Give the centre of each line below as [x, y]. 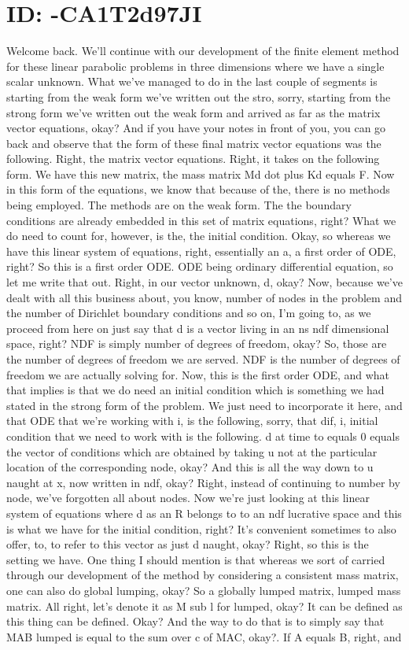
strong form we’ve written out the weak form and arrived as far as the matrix [193, 112]
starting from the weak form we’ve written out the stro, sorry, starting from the [199, 96]
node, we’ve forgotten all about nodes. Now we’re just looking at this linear [188, 498]
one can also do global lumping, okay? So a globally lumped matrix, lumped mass [204, 590]
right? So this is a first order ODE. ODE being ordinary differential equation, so [200, 266]
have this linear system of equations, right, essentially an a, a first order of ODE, [201, 251]
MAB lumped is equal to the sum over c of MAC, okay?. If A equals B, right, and [204, 636]
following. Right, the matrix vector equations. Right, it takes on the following [193, 159]
